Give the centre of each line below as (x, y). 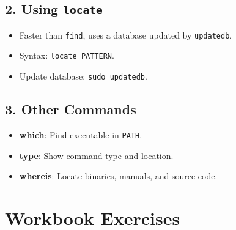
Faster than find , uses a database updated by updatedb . (126, 35)
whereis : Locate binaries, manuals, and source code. (118, 176)
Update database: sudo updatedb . (83, 76)
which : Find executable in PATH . (81, 134)
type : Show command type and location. (96, 155)
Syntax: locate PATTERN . (67, 55)
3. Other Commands (71, 109)
